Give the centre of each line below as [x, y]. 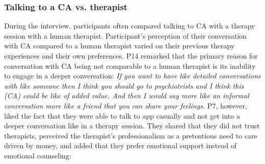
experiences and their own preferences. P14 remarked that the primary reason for [131, 56]
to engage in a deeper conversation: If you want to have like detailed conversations [132, 76]
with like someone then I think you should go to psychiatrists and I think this [124, 85]
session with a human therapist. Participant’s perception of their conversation [126, 35]
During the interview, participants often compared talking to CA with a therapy [130, 26]
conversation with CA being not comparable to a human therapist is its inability [130, 65]
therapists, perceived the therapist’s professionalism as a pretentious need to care [131, 135]
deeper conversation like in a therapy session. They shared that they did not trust [132, 126]
